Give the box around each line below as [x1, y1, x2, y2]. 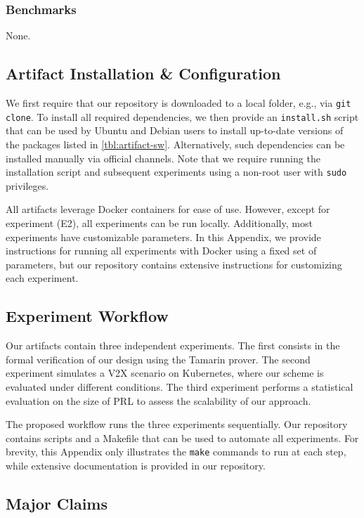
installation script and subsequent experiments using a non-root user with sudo [6, 164, 347, 179]
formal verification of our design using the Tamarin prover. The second [6, 351, 311, 366]
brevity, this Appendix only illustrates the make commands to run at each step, [6, 444, 346, 459]
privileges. [6, 178, 49, 193]
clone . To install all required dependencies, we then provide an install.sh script [6, 109, 359, 124]
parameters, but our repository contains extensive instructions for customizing [6, 257, 342, 271]
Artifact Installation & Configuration [6, 63, 281, 84]
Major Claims [6, 492, 108, 514]
